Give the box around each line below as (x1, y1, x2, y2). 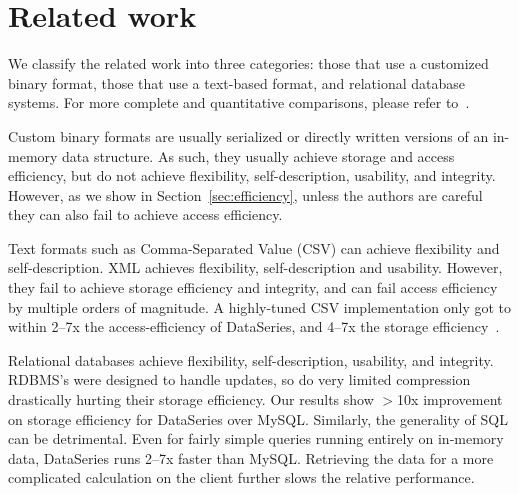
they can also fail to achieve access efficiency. (8, 204, 283, 225)
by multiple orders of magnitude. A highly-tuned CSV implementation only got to (8, 296, 512, 317)
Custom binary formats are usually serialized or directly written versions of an (8, 125, 489, 146)
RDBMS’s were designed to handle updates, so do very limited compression (8, 369, 471, 390)
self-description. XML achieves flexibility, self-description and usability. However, (8, 257, 503, 278)
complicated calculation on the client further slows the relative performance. (8, 467, 475, 488)
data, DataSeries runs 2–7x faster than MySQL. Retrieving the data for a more (8, 447, 494, 468)
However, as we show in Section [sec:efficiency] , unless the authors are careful (8, 184, 483, 205)
